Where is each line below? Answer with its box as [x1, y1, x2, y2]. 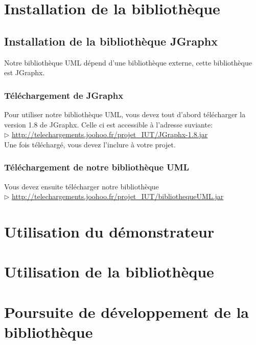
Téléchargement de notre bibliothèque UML [4, 161, 189, 174]
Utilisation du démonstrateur [4, 221, 215, 242]
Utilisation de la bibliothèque [4, 261, 214, 282]
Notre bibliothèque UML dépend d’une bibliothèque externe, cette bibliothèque [4, 57, 252, 68]
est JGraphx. [4, 67, 45, 78]
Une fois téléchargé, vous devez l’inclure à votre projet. [4, 139, 176, 149]
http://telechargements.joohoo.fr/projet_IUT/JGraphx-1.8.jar [12, 129, 208, 140]
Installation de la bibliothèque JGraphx [4, 33, 218, 49]
